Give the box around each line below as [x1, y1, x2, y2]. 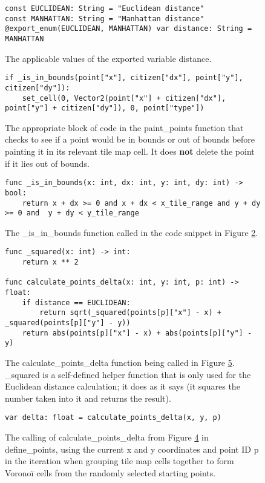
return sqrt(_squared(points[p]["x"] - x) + [39, 308, 221, 317]
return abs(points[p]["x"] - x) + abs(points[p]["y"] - [22, 328, 252, 337]
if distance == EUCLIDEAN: [22, 298, 131, 307]
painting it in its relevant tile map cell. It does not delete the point [5, 145, 255, 158]
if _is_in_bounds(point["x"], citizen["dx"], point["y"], [5, 73, 243, 83]
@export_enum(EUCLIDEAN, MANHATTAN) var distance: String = [5, 24, 252, 33]
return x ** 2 [22, 258, 79, 267]
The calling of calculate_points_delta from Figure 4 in [5, 431, 209, 444]
